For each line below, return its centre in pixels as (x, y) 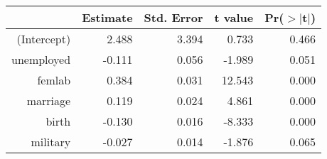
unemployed (41, 59)
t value (234, 17)
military (51, 142)
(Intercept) (44, 39)
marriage (49, 100)
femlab (54, 80)
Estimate (107, 17)
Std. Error (173, 17)
